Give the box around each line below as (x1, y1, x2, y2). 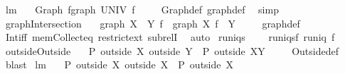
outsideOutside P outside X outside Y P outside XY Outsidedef (5, 43, 339, 58)
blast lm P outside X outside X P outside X (5, 57, 233, 72)
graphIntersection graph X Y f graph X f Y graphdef (5, 16, 300, 30)
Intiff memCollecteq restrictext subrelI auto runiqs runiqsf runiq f (5, 30, 335, 44)
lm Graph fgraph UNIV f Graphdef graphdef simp (5, 2, 279, 16)
